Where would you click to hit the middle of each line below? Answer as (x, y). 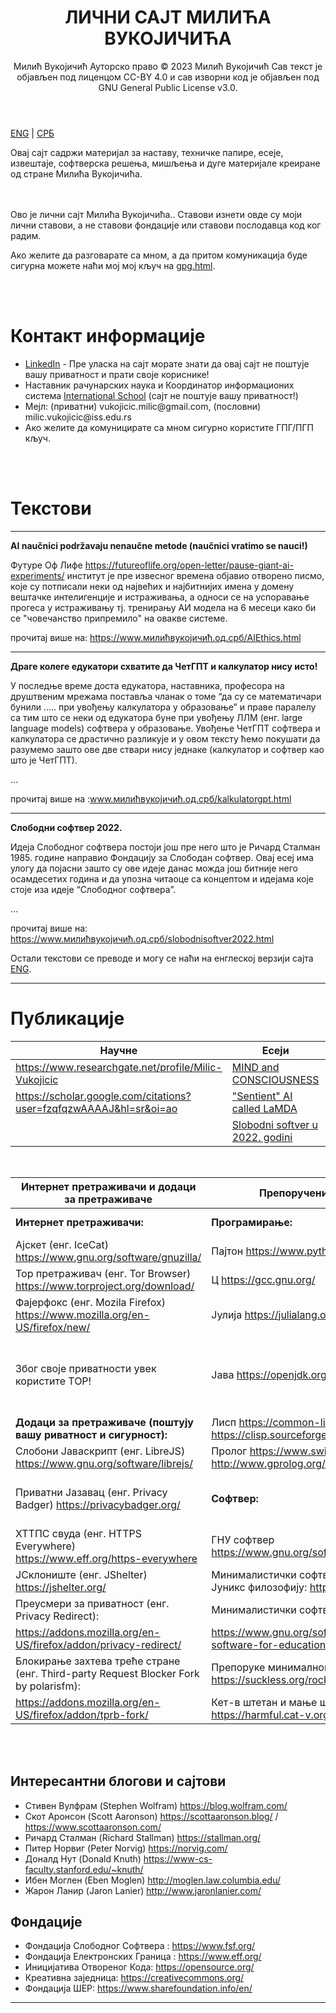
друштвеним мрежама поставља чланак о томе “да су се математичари (166, 696)
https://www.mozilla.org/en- (82, 1314)
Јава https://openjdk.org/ (271, 1374)
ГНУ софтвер (243, 1539)
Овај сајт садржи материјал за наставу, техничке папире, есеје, (147, 152)
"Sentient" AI (262, 1096)
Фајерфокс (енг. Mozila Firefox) (90, 1302)
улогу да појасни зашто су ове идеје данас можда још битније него (154, 868)
